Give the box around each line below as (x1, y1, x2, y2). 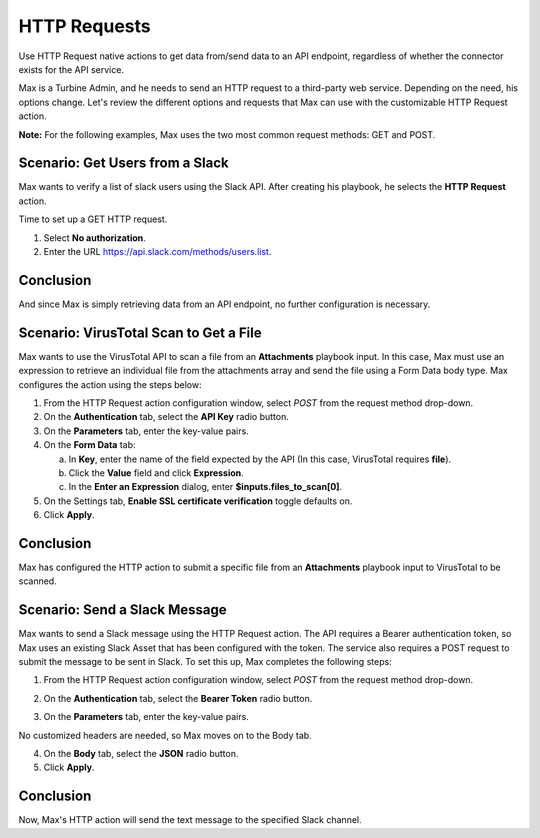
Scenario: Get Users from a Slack (18, 155, 229, 172)
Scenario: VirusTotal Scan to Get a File (18, 324, 262, 341)
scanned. (18, 575, 57, 587)
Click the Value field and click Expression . (68, 466, 244, 479)
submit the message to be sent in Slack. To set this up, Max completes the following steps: (18, 656, 392, 668)
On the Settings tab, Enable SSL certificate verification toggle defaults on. (43, 495, 353, 507)
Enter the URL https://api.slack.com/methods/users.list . (43, 245, 272, 257)
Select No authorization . (43, 231, 147, 244)
